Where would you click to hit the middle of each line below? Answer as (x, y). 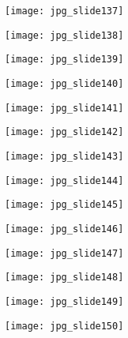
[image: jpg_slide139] (64, 60)
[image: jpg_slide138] (64, 35)
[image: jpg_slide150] (64, 326)
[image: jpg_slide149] (64, 301)
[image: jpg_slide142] (64, 132)
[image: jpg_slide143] (64, 156)
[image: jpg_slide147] (64, 253)
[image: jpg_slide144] (64, 180)
